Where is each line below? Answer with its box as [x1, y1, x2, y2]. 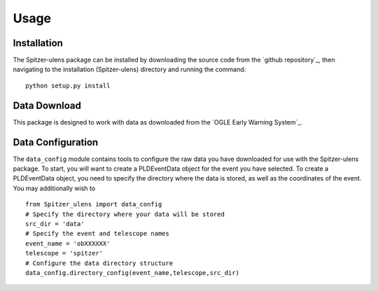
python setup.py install [25, 81, 111, 90]
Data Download [13, 99, 82, 111]
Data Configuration [13, 136, 99, 148]
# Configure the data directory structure [25, 259, 174, 267]
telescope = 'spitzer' [25, 249, 104, 257]
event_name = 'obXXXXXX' [25, 239, 111, 248]
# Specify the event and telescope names [25, 229, 169, 238]
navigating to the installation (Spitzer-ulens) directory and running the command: [13, 65, 246, 73]
